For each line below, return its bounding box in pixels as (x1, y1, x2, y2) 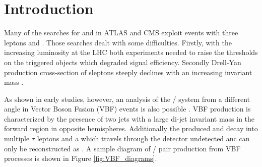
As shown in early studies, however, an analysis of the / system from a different (4, 93, 250, 104)
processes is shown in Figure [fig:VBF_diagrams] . (4, 153, 157, 163)
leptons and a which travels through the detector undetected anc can (37, 133, 250, 144)
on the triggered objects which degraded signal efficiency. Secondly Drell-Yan (4, 57, 241, 67)
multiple (4, 133, 30, 144)
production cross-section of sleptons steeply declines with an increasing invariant (4, 67, 252, 77)
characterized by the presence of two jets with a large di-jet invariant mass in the (4, 113, 255, 124)
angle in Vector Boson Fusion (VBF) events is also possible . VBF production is (4, 103, 251, 114)
